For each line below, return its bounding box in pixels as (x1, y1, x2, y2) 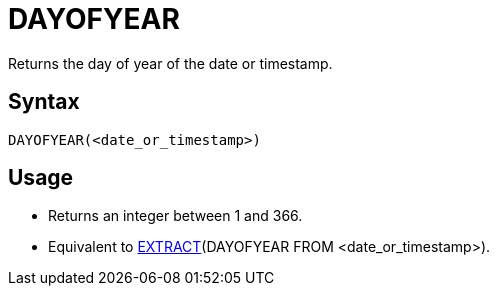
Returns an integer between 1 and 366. (48, 207, 303, 225)
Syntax (8, 89, 80, 115)
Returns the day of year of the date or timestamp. (8, 54, 333, 72)
